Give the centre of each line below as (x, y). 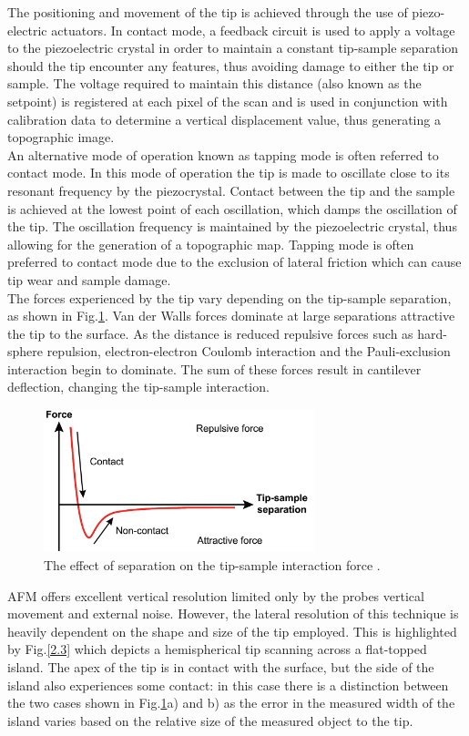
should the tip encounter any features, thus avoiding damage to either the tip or (231, 65)
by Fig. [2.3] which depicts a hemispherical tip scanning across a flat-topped (217, 649)
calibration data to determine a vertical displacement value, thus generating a (224, 119)
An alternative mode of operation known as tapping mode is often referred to (223, 154)
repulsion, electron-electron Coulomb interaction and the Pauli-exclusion (249, 351)
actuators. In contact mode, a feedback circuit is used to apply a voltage (253, 30)
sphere (25, 351)
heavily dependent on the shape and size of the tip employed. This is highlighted (232, 631)
